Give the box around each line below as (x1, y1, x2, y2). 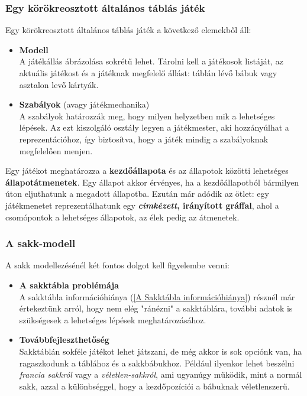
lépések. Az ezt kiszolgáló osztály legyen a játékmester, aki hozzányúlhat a (19, 121, 289, 134)
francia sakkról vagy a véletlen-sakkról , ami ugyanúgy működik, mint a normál (19, 368, 302, 381)
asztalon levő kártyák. (19, 78, 99, 90)
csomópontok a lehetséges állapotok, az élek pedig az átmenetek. (5, 210, 240, 223)
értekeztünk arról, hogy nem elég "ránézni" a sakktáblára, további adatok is (19, 302, 293, 314)
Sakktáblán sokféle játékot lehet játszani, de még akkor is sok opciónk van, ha (19, 345, 302, 357)
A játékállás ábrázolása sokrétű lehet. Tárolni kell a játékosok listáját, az (19, 55, 283, 67)
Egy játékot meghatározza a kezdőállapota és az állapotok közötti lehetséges (5, 164, 289, 177)
